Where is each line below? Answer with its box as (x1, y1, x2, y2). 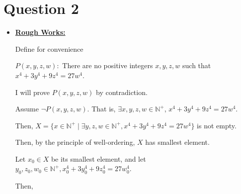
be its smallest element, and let (51, 153, 146, 164)
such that (182, 60, 211, 71)
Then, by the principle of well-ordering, (15, 137, 135, 147)
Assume (15, 103, 39, 114)
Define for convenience (15, 43, 83, 54)
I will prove (15, 87, 50, 97)
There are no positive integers (62, 60, 153, 71)
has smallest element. (145, 137, 210, 147)
